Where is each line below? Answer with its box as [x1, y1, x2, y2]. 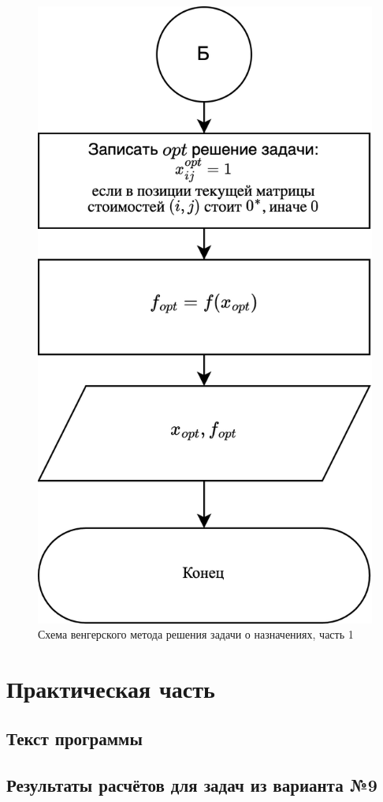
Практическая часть [6, 672, 215, 704]
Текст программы [6, 726, 143, 751]
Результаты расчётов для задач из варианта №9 [6, 773, 377, 797]
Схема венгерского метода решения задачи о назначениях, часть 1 [38, 626, 354, 643]
